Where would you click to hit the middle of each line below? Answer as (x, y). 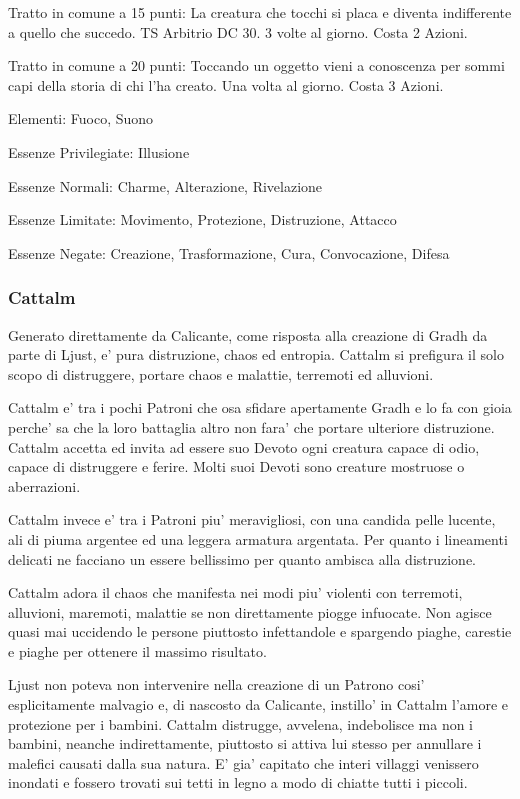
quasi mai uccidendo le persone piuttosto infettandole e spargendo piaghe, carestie (260, 631)
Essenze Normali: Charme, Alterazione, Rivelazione (165, 185)
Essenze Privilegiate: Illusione (99, 151)
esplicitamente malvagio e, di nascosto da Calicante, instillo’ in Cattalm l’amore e (258, 704)
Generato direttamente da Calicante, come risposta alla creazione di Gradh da (248, 334)
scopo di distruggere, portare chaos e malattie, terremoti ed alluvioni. (221, 373)
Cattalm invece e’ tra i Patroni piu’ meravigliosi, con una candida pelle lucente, (252, 519)
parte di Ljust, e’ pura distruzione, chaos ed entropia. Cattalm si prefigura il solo (256, 354)
